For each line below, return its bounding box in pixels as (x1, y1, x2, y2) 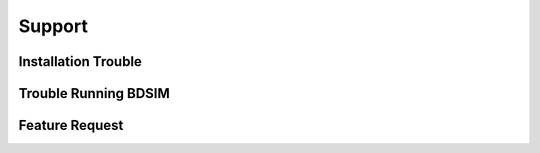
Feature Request (18, 117, 124, 134)
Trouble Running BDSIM (18, 85, 170, 102)
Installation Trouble (18, 53, 142, 70)
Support (18, 15, 89, 37)
